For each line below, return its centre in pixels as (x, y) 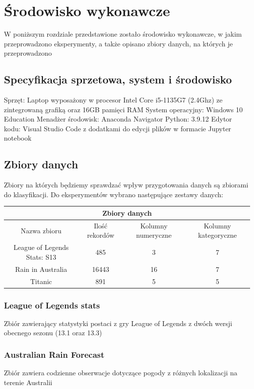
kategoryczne (217, 235)
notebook (18, 138)
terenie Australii (28, 382)
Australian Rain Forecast (54, 354)
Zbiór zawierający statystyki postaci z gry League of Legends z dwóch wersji (118, 323)
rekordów (101, 235)
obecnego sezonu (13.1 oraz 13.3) (53, 333)
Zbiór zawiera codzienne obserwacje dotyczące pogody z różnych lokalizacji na (121, 373)
